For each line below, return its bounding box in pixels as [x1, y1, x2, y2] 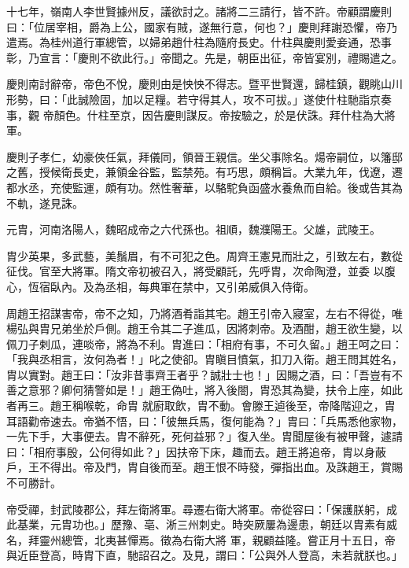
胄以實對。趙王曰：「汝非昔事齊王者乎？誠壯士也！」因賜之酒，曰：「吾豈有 [6, 366, 392, 382]
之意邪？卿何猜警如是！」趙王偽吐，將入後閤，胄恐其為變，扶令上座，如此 [17, 382, 403, 398]
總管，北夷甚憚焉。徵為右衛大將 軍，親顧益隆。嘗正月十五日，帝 [61, 531, 396, 548]
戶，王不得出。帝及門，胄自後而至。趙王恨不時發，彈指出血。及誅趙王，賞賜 [6, 459, 403, 475]
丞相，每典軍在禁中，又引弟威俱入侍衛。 [105, 278, 315, 294]
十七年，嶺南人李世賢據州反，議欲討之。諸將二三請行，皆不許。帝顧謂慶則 [6, 3, 392, 19]
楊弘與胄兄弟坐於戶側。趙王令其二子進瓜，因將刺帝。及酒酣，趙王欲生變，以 [6, 320, 403, 337]
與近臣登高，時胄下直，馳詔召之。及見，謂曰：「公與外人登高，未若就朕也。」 [6, 547, 403, 563]
